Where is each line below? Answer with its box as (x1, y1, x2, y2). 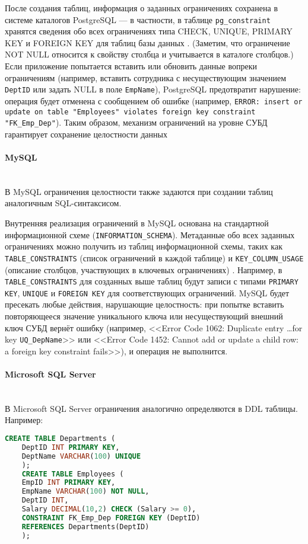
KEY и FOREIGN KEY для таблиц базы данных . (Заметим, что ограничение (5, 36, 290, 49)
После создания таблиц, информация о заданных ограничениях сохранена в (5, 2, 278, 14)
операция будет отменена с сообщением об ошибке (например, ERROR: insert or (5, 94, 303, 107)
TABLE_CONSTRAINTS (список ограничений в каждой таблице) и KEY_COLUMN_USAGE (5, 251, 304, 264)
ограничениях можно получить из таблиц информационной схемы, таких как (5, 240, 282, 252)
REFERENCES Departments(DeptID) (21, 522, 150, 531)
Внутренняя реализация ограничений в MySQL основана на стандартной (5, 217, 269, 229)
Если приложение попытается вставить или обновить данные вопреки (5, 60, 257, 72)
